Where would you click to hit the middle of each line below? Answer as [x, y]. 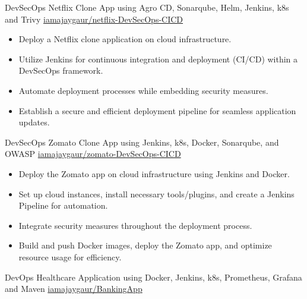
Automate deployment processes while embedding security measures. [143, 90]
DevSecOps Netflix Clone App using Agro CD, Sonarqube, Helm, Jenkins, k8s [147, 7]
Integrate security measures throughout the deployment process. [135, 225]
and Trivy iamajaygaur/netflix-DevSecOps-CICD [94, 19]
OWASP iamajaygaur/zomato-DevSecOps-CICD [93, 154]
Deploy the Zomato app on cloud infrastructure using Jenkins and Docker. [154, 173]
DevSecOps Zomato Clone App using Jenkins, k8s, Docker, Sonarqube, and [142, 142]
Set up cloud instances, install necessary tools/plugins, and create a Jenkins [156, 193]
